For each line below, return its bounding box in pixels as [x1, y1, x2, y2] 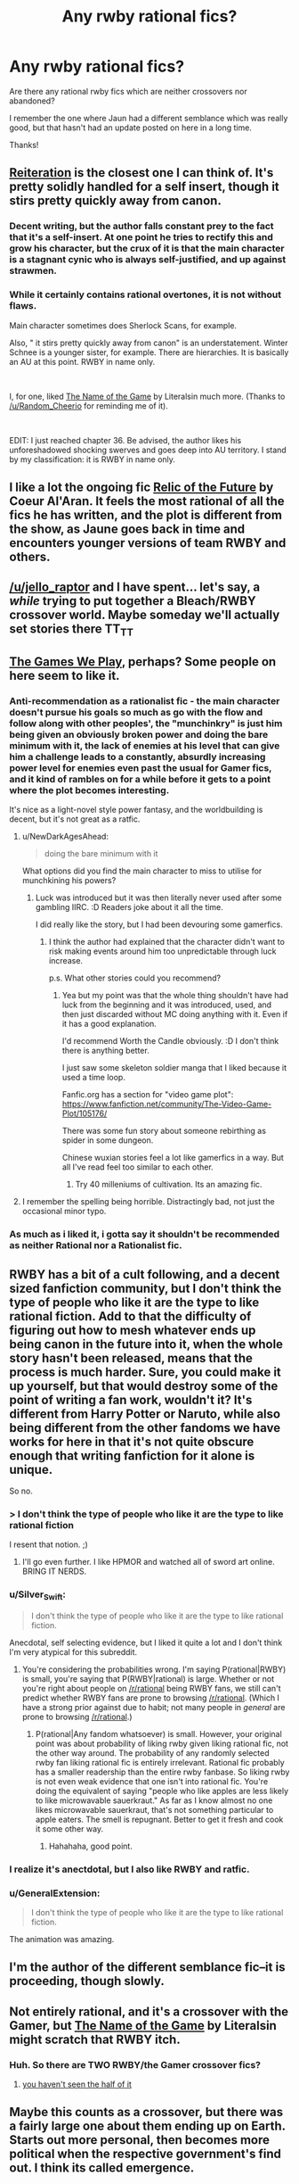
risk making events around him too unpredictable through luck [48, 946, 277, 956]
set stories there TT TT [9, 622, 133, 639]
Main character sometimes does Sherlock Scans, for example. [9, 319, 238, 331]
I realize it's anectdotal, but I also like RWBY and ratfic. [9, 1863, 250, 1875]
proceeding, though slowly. [9, 1973, 165, 1989]
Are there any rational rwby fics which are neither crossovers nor [9, 86, 247, 96]
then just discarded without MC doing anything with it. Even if [61, 1009, 288, 1020]
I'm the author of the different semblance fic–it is [9, 1960, 286, 1975]
